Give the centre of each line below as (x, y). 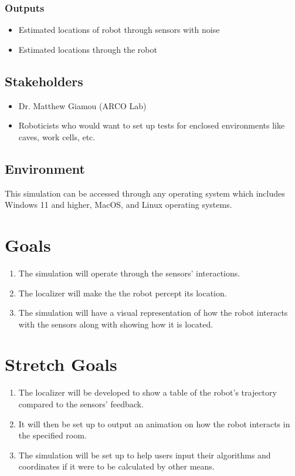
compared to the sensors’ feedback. (81, 404)
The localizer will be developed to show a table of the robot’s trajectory (147, 392)
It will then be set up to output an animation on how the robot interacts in (154, 423)
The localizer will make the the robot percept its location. (123, 293)
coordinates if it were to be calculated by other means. (116, 466)
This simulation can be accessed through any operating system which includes (145, 193)
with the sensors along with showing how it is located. (116, 324)
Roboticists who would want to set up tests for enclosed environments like (152, 125)
